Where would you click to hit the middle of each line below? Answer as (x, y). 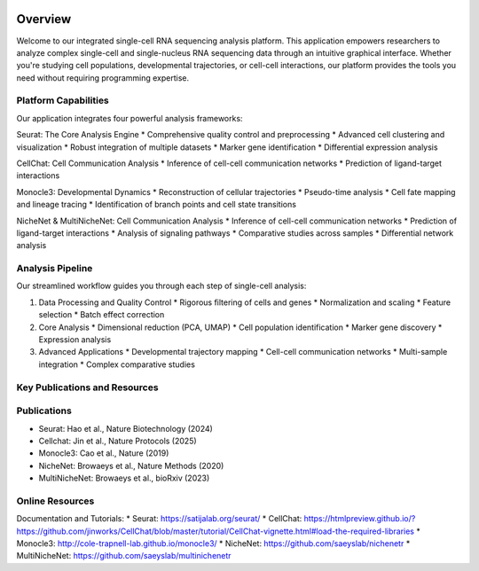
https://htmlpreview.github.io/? (360, 519)
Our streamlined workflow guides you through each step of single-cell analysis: (161, 286)
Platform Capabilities (63, 100)
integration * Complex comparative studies (117, 364)
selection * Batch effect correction (102, 315)
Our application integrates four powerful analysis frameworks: (130, 118)
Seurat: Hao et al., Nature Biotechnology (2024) (126, 428)
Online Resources (55, 501)
